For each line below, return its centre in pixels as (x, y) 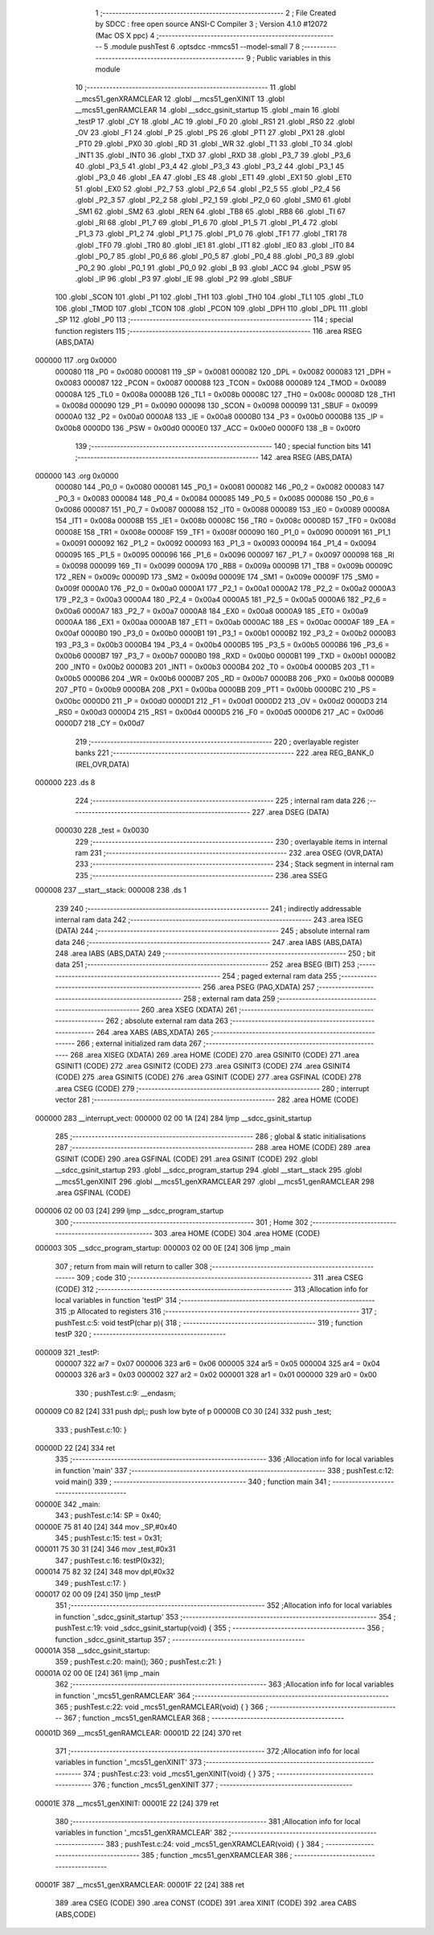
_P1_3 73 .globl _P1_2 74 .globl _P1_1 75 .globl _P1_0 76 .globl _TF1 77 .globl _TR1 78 (211, 234)
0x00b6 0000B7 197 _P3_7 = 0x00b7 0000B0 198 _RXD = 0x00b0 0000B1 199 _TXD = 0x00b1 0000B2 (225, 656)
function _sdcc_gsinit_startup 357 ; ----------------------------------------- (180, 1639)
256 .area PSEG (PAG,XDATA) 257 (258, 987)
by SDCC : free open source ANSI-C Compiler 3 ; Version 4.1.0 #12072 (211, 24)
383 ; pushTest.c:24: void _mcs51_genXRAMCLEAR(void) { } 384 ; (215, 1844)
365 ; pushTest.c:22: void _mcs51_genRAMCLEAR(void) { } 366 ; (162, 1707)
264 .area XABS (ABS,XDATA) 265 (153, 1032)
